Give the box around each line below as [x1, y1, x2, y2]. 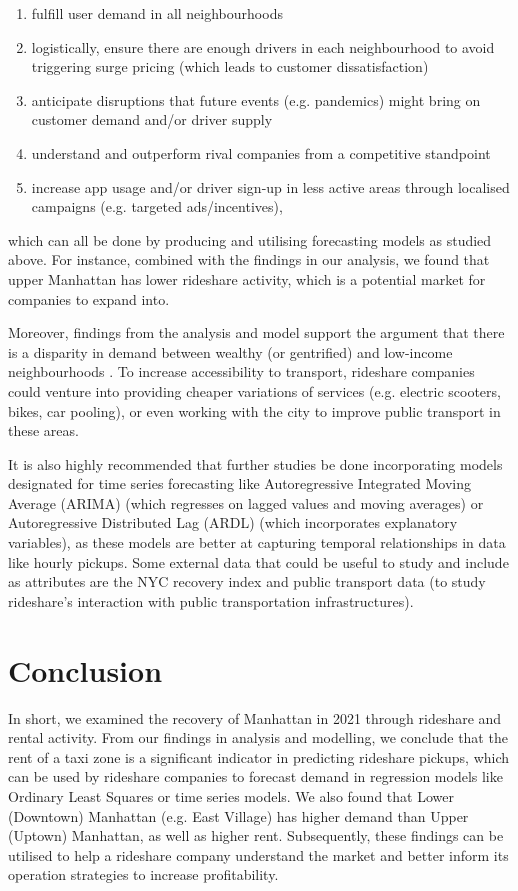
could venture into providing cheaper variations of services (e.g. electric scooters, [8, 380, 501, 401]
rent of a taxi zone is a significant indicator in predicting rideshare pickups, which [8, 746, 510, 767]
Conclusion [8, 649, 163, 690]
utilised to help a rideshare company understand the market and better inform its [8, 844, 509, 865]
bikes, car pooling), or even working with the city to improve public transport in [8, 400, 501, 421]
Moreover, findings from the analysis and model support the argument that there [8, 322, 505, 343]
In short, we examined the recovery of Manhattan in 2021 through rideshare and [8, 707, 502, 728]
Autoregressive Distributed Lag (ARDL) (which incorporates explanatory [8, 512, 458, 533]
